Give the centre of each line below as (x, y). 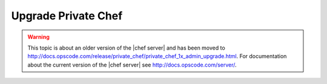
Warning (38, 37)
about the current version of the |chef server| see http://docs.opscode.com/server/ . (132, 65)
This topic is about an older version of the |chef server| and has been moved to (126, 48)
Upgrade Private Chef (67, 16)
